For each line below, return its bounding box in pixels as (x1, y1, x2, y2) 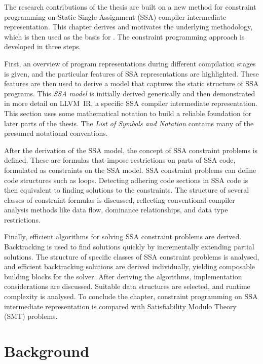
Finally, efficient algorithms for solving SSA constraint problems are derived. (4, 231, 242, 242)
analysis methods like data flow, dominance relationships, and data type (4, 204, 228, 215)
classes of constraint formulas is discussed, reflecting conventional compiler (4, 194, 235, 205)
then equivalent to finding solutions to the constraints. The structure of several (4, 185, 249, 195)
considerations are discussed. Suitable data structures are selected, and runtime (4, 281, 250, 292)
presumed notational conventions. (4, 128, 108, 138)
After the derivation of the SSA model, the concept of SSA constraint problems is (4, 144, 258, 155)
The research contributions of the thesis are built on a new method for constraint (4, 2, 256, 12)
